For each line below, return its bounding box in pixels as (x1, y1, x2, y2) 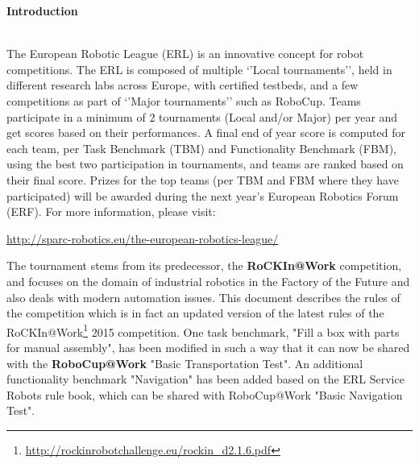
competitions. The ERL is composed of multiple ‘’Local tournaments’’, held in (6, 60, 392, 77)
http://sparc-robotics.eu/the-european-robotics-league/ (6, 230, 279, 246)
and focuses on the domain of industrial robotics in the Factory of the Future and (6, 272, 410, 289)
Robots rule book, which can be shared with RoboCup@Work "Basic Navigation (6, 386, 403, 403)
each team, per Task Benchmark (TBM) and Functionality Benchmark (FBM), (6, 139, 396, 156)
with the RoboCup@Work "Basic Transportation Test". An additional (6, 354, 363, 371)
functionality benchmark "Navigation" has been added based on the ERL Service (6, 371, 404, 387)
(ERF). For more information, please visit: (6, 203, 216, 220)
